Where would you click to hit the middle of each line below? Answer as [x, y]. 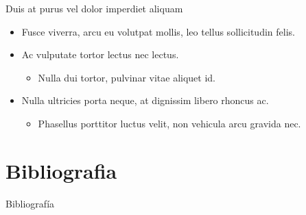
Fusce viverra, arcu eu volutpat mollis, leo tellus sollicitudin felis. [158, 31]
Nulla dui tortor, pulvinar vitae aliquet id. [127, 77]
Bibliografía [30, 203]
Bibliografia [61, 170]
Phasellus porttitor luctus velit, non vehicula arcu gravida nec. [169, 123]
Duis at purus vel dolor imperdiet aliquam [94, 8]
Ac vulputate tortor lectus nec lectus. [100, 54]
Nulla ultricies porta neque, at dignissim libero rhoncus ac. [145, 100]
